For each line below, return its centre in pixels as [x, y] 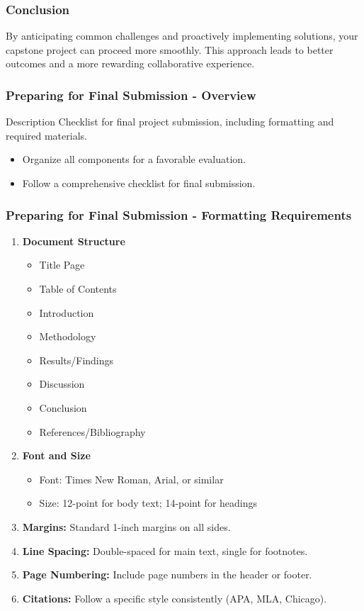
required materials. [46, 135]
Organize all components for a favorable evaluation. [134, 159]
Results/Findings [76, 360]
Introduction [67, 312]
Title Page [62, 265]
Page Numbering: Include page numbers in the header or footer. [167, 574]
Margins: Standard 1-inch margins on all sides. [126, 526]
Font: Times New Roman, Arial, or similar [131, 479]
